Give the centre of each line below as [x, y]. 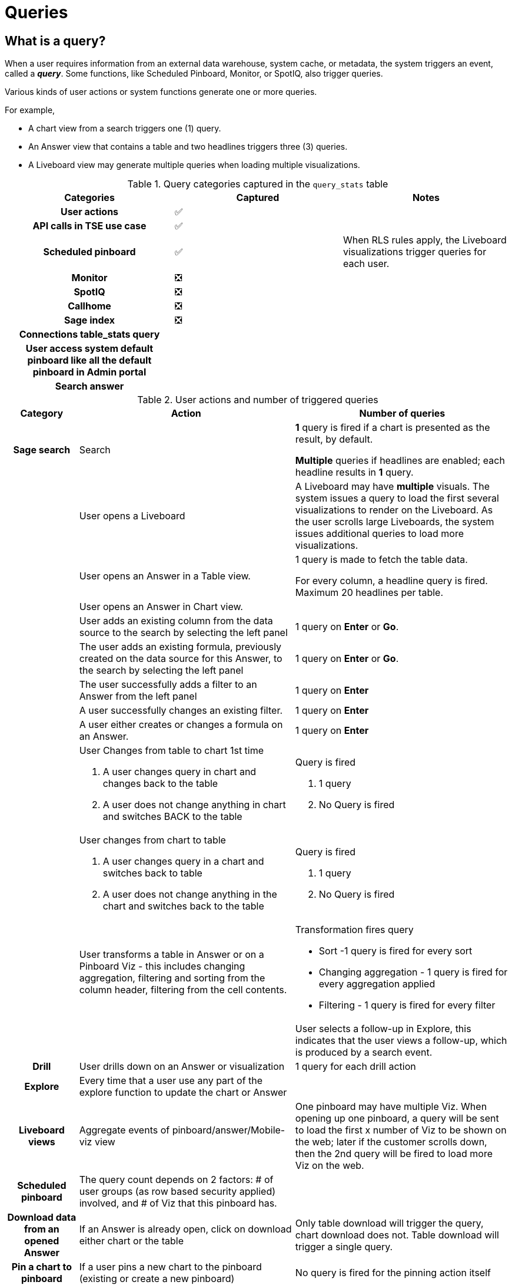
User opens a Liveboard [132, 516]
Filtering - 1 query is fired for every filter [407, 1005]
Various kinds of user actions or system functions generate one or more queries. [161, 92]
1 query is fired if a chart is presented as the [393, 428]
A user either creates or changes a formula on [181, 725]
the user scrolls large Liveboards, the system [395, 522]
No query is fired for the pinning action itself [393, 1273]
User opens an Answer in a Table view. [165, 576]
